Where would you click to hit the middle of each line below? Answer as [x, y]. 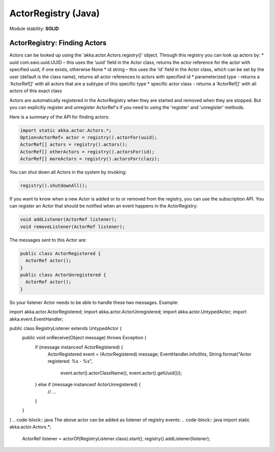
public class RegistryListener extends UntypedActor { [66, 328]
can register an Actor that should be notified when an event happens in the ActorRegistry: [104, 206]
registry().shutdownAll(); [54, 186]
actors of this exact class [36, 91]
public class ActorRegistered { [61, 253]
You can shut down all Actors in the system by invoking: [68, 172]
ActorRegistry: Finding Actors [58, 43]
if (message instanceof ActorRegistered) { [79, 347]
